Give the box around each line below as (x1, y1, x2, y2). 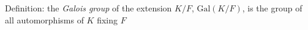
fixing (97, 13, 118, 26)
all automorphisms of (5, 13, 84, 26)
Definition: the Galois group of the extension (5, 2, 172, 14)
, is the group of (242, 2, 302, 14)
